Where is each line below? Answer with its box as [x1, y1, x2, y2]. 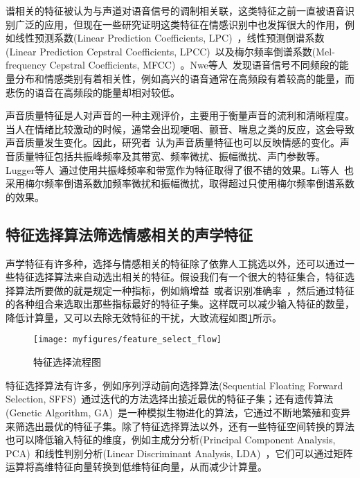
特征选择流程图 [33, 355, 101, 369]
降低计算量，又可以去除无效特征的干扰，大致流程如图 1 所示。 [6, 310, 282, 324]
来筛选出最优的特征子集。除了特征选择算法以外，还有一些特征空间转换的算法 [6, 418, 354, 433]
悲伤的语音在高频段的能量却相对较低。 [6, 85, 180, 99]
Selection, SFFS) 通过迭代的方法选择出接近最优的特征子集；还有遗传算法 [6, 391, 334, 406]
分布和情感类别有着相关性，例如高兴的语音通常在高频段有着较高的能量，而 [15, 71, 354, 85]
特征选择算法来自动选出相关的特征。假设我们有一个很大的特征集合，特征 [15, 269, 345, 284]
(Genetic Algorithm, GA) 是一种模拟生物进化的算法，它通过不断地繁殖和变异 [6, 405, 351, 419]
